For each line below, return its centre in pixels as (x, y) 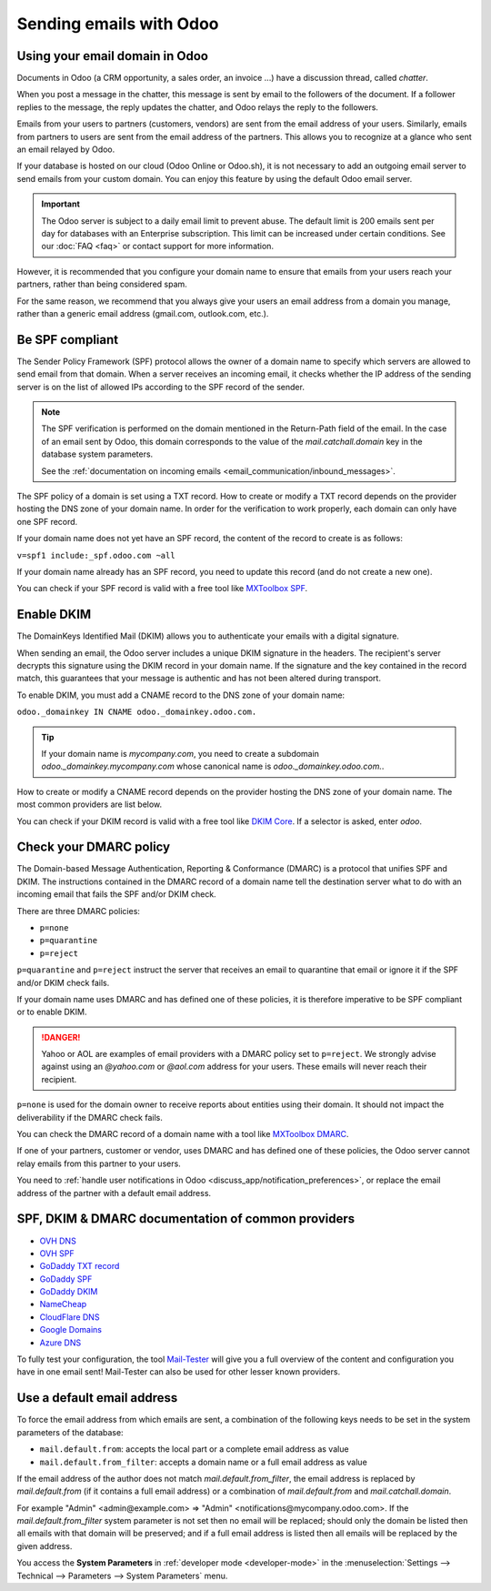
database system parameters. (97, 454)
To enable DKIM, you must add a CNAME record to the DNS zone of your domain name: (181, 695)
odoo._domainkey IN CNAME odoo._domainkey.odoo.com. (137, 712)
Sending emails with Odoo (118, 24)
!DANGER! (61, 1037)
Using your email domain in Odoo (113, 56)
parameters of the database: (70, 1432)
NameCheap (63, 1304)
